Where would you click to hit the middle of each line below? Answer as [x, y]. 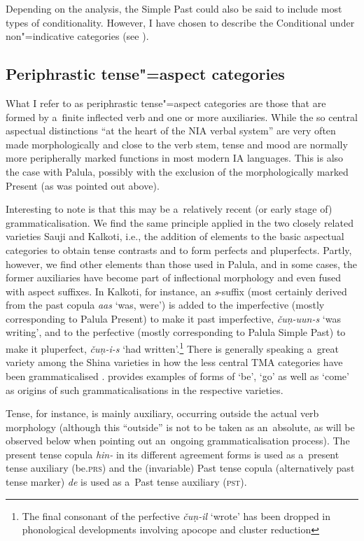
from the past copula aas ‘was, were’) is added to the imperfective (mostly [165, 305]
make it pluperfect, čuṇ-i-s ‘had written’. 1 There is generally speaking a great [172, 347]
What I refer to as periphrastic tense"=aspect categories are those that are [166, 103]
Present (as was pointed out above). [83, 185]
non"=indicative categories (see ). [77, 36]
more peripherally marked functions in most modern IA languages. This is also [175, 158]
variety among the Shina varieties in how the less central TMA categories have [174, 362]
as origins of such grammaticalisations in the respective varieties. [145, 389]
